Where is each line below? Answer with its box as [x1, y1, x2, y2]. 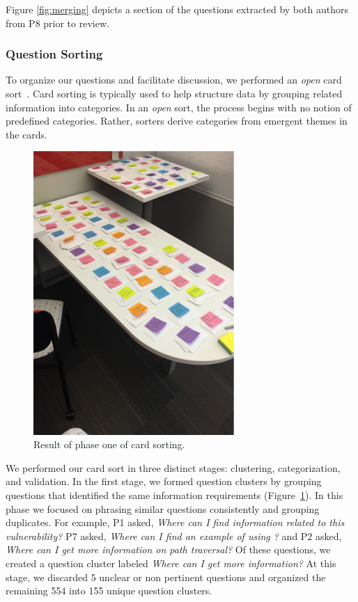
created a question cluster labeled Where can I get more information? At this [6, 556, 336, 571]
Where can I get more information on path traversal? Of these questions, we [6, 542, 331, 557]
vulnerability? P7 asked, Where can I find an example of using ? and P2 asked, [6, 528, 342, 543]
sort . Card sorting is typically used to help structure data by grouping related [6, 86, 343, 100]
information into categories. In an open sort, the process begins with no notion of [6, 100, 352, 114]
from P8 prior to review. [6, 15, 109, 30]
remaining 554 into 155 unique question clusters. [6, 583, 212, 598]
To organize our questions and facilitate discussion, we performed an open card [6, 72, 342, 87]
